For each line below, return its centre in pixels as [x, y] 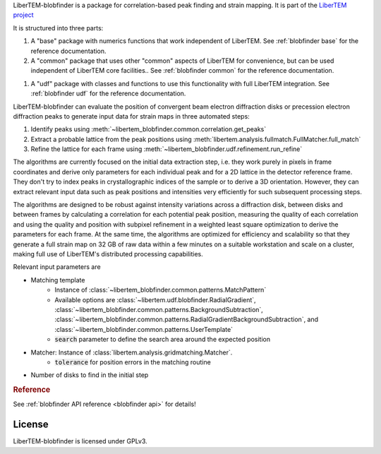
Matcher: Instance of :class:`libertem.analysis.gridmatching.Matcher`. [132, 352]
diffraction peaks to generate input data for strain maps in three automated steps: [131, 116]
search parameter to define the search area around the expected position [163, 340]
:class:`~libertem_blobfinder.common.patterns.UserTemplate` [144, 329]
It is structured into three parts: [58, 28]
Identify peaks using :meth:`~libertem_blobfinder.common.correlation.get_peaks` [149, 129]
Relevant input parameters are [57, 267]
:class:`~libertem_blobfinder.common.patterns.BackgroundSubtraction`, [159, 309]
